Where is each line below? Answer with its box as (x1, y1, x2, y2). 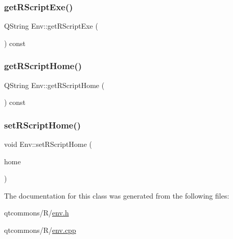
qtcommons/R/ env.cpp (4, 225, 76, 235)
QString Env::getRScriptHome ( (4, 79, 105, 90)
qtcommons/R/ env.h (4, 207, 69, 218)
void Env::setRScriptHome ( (4, 139, 92, 149)
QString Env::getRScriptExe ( (4, 20, 98, 31)
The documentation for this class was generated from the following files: (4, 190, 229, 201)
